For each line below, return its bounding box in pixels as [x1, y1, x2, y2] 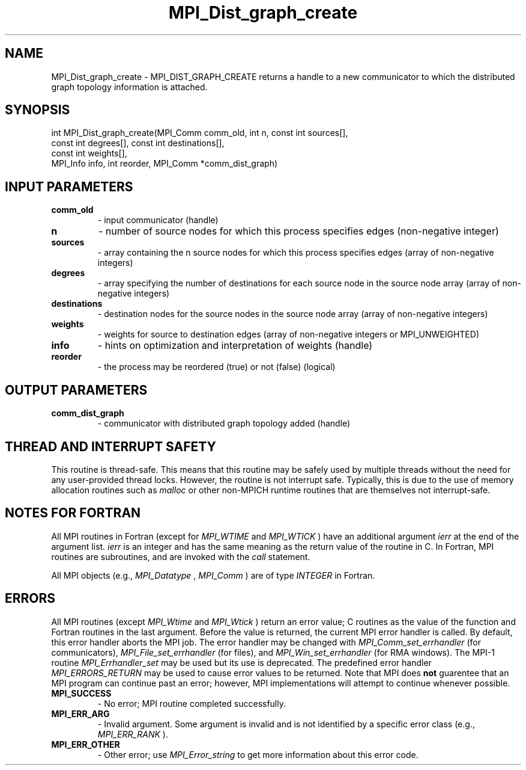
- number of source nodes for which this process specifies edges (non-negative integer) [98, 225, 499, 238]
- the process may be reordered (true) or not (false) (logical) [97, 362, 336, 372]
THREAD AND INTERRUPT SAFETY [5, 439, 216, 454]
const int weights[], [51, 148, 127, 159]
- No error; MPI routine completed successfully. [97, 698, 286, 709]
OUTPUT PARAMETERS [5, 382, 148, 398]
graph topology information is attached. [51, 81, 208, 92]
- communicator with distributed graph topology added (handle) [97, 418, 351, 429]
